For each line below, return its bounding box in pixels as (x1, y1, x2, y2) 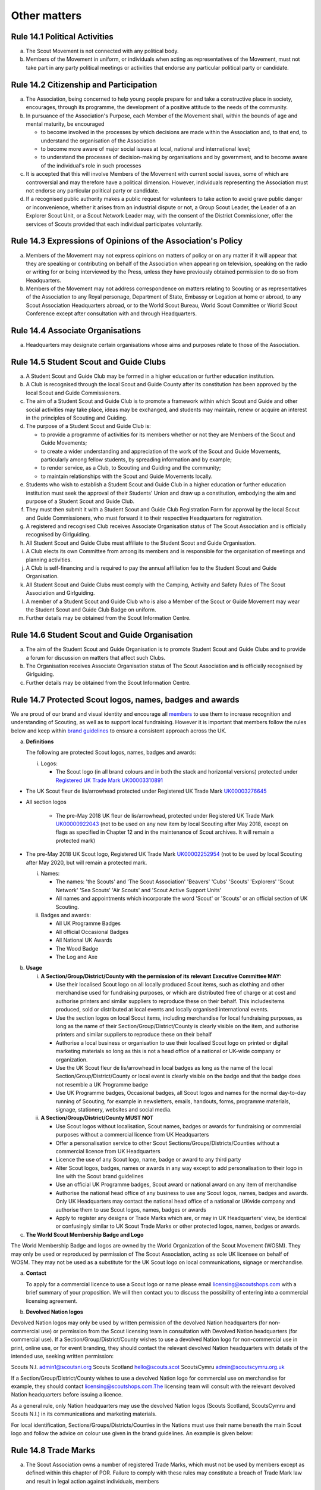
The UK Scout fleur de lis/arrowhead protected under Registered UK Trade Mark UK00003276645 (26, 787, 267, 794)
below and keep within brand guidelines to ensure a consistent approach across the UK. (11, 727, 227, 734)
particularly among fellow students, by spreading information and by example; (40, 456, 232, 463)
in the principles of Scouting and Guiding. (26, 414, 128, 421)
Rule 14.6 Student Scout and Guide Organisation (11, 630, 193, 640)
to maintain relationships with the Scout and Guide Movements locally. (40, 473, 213, 480)
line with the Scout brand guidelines (55, 1173, 144, 1180)
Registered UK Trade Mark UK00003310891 (55, 777, 163, 784)
